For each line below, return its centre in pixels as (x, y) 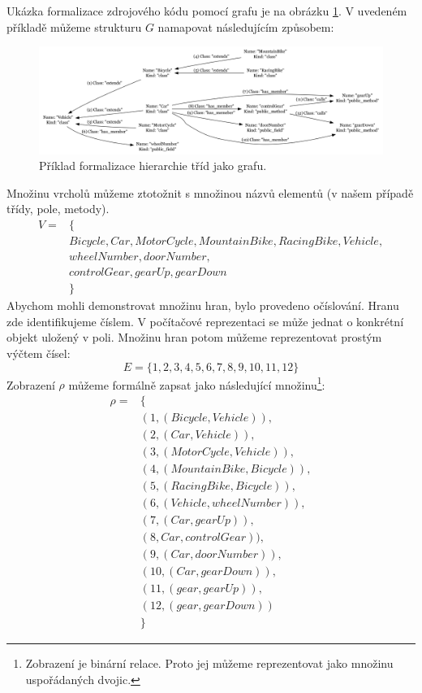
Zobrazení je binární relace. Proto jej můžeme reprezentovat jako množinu (209, 663)
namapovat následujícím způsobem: (246, 26)
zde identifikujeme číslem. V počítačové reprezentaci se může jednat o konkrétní (205, 321)
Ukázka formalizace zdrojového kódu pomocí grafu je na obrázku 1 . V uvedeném (207, 11)
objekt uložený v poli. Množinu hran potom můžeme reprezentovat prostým (194, 337)
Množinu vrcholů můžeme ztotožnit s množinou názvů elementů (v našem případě (210, 192)
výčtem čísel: (39, 353)
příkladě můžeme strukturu (74, 26)
